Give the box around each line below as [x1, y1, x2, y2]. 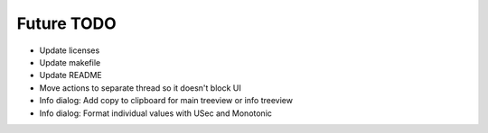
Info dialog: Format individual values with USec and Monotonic [39, 108, 273, 119]
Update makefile [39, 57, 101, 67]
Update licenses [39, 45, 100, 56]
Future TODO [16, 13, 117, 33]
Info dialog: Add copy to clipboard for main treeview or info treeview [39, 95, 294, 106]
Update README [39, 70, 103, 81]
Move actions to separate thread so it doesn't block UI [39, 82, 241, 93]
